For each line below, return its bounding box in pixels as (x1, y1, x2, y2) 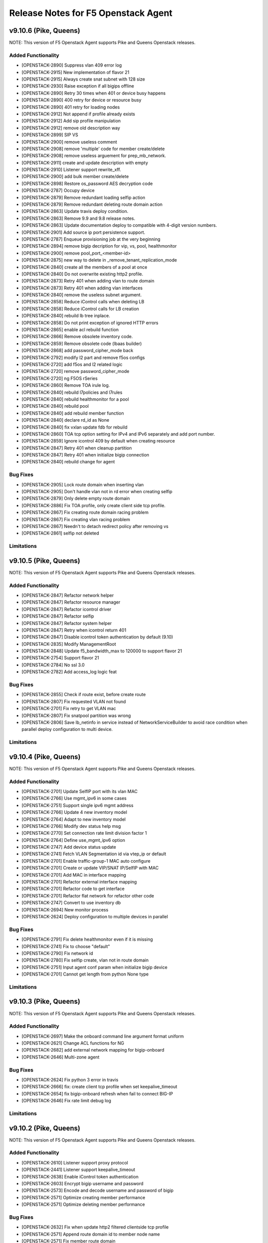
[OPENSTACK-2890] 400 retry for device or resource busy (21, 97, 141, 103)
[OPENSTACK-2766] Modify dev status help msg (21, 823, 121, 829)
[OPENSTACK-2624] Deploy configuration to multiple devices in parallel (21, 913, 168, 919)
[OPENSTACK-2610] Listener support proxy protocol (21, 1159, 129, 1165)
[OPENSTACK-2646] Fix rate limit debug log (21, 1098, 112, 1104)
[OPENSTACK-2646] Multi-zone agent (21, 1054, 100, 1060)
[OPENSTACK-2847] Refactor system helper (21, 620, 112, 626)
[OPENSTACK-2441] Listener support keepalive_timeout (21, 1166, 135, 1173)
